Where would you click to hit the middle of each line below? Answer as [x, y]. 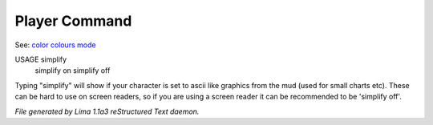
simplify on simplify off [73, 71]
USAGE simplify [41, 59]
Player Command [73, 21]
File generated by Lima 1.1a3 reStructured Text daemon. [107, 111]
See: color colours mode [55, 45]
